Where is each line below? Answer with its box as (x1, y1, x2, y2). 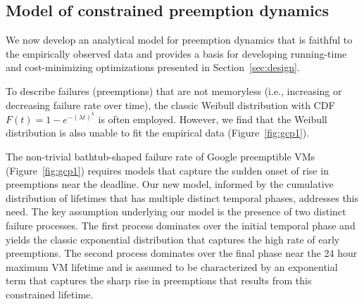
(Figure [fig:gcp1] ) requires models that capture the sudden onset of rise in (6, 163, 329, 177)
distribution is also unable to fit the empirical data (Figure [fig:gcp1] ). (6, 125, 310, 140)
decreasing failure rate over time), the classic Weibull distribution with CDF (6, 97, 335, 112)
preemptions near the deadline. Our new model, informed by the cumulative (6, 177, 334, 191)
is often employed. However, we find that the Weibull (98, 111, 327, 126)
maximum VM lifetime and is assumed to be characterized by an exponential (6, 259, 338, 274)
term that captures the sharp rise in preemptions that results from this (6, 273, 312, 288)
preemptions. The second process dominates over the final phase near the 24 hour (6, 246, 358, 260)
